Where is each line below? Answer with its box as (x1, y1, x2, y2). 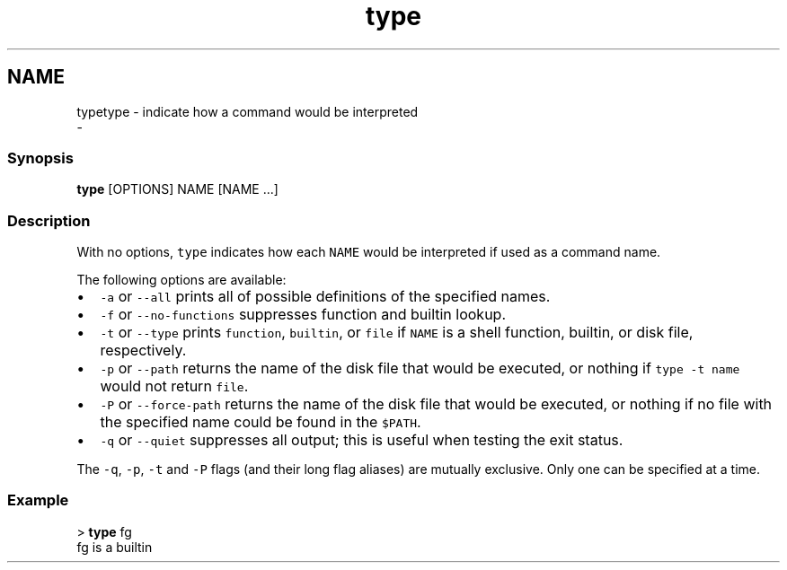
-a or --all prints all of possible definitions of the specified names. (100, 287, 551, 306)
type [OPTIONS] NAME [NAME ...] (76, 181, 279, 197)
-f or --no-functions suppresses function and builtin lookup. (100, 305, 507, 324)
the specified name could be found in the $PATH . (100, 413, 421, 432)
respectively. (100, 341, 187, 360)
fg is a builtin (76, 539, 153, 555)
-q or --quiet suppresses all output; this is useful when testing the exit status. (100, 431, 623, 450)
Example (7, 491, 69, 510)
